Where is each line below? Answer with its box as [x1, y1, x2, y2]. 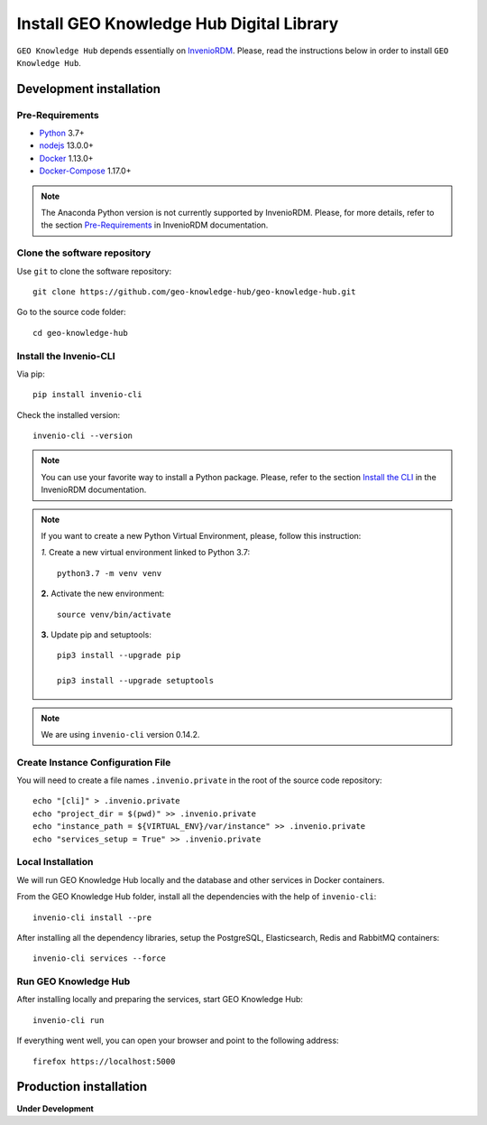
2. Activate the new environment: [41, 588, 165, 600]
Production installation [16, 1079, 148, 1094]
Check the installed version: [16, 409, 121, 420]
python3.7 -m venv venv [57, 568, 162, 578]
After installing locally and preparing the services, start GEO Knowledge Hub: [16, 994, 304, 1005]
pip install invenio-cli [32, 389, 142, 400]
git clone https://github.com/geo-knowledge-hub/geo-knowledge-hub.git [32, 286, 356, 297]
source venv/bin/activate [57, 609, 171, 619]
